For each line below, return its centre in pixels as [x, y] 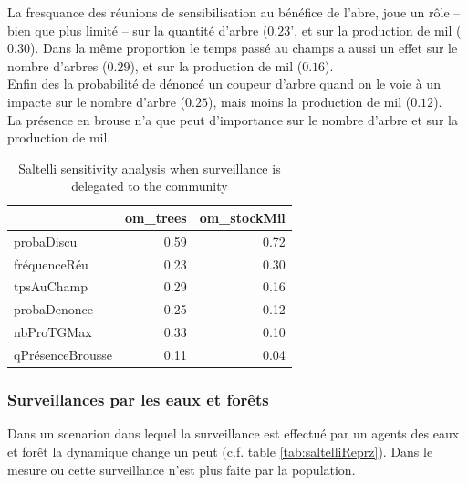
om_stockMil [242, 217]
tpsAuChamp [51, 286]
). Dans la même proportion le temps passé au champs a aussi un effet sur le [244, 48]
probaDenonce [53, 309]
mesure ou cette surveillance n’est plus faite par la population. [182, 469]
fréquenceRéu [51, 264]
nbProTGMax [53, 332]
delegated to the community [150, 186]
